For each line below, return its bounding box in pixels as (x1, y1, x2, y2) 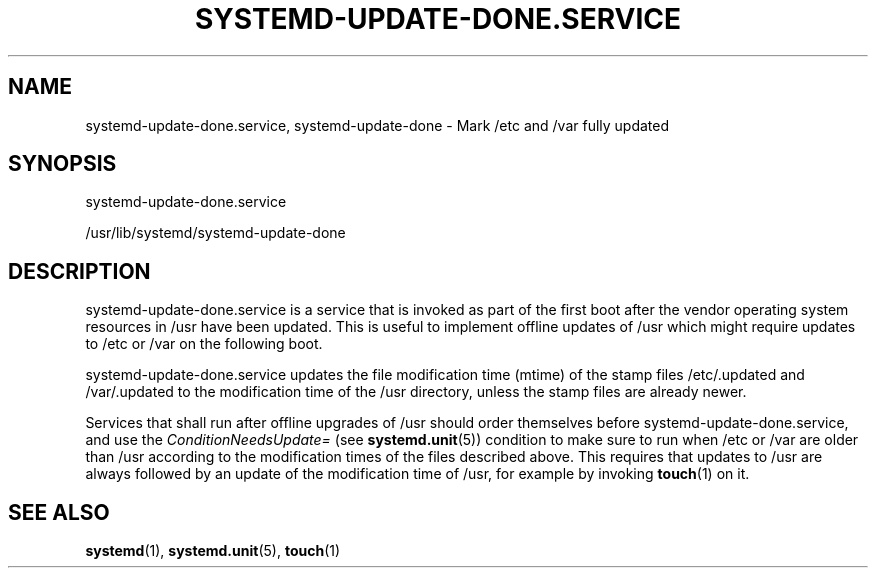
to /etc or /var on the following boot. (85, 335, 323, 353)
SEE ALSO (8, 499, 110, 525)
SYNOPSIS (8, 151, 117, 177)
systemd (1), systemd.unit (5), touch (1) (85, 542, 341, 560)
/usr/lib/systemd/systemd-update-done (85, 224, 346, 242)
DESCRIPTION (8, 258, 151, 284)
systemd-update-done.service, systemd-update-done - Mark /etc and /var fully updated (85, 116, 670, 134)
